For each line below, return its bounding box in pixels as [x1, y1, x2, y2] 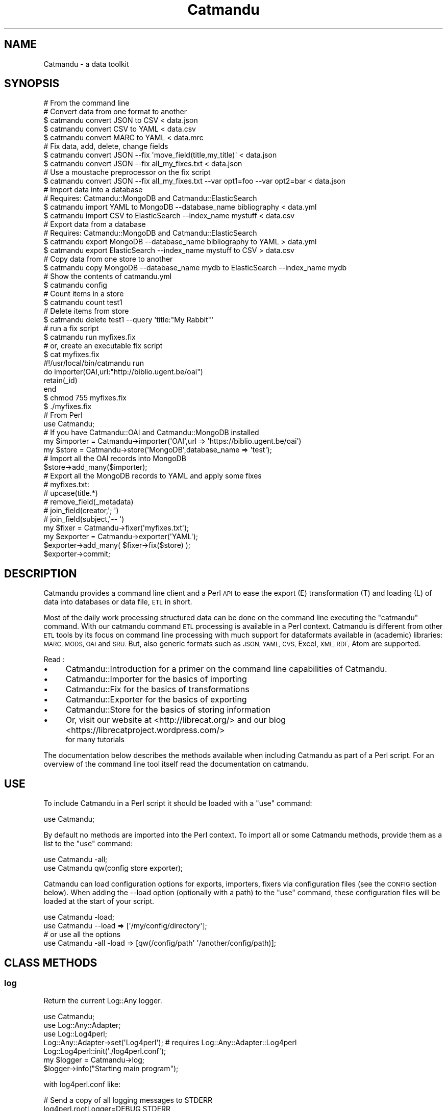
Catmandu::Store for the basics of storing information [65, 704, 271, 715]
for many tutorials [65, 735, 125, 744]
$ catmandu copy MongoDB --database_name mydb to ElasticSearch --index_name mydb [43, 263, 347, 272]
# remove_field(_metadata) [43, 497, 134, 507]
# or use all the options [43, 930, 121, 939]
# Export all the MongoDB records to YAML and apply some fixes [43, 471, 262, 481]
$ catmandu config [43, 281, 107, 290]
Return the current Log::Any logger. [43, 996, 162, 1005]
